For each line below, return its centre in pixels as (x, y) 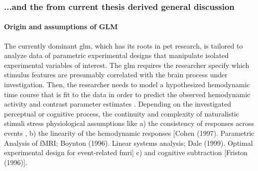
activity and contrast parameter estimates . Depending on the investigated (118, 104)
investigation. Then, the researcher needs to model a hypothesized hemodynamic (127, 85)
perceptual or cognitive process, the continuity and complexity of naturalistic (122, 113)
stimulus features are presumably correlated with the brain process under (116, 75)
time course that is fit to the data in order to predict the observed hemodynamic (127, 94)
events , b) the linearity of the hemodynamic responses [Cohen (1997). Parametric (129, 133)
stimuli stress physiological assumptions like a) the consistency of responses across (129, 123)
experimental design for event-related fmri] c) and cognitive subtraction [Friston (126, 152)
